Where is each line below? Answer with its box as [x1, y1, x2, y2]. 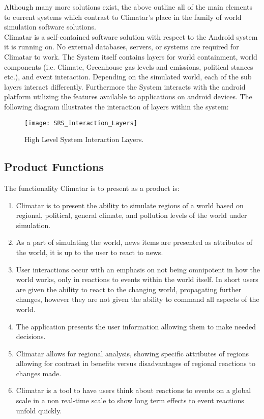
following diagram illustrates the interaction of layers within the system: [4, 101, 229, 111]
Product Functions [4, 159, 104, 175]
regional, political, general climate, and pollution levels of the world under [16, 210, 247, 220]
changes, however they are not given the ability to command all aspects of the [16, 294, 259, 304]
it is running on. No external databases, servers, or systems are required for [4, 41, 239, 52]
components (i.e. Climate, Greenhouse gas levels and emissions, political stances [4, 61, 253, 72]
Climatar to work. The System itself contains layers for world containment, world [4, 51, 257, 62]
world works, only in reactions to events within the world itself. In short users [16, 274, 258, 285]
